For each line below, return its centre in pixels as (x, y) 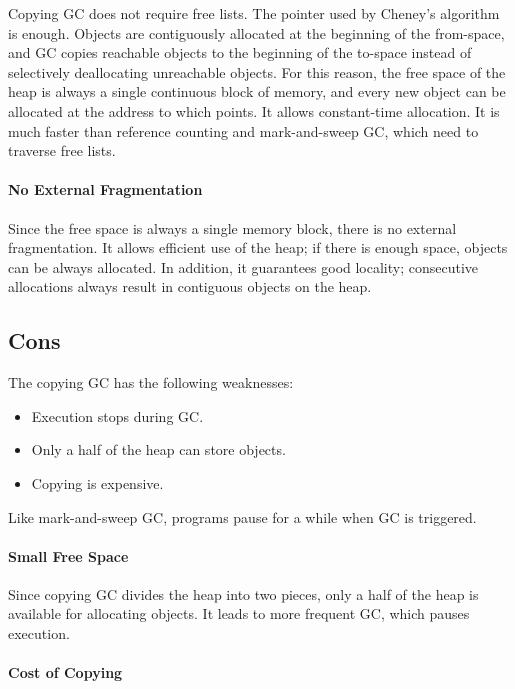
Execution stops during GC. (117, 415)
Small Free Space (68, 555)
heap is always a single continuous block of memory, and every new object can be (257, 91)
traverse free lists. (62, 150)
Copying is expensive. (97, 482)
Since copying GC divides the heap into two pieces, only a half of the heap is (243, 593)
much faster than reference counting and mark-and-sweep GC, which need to (243, 130)
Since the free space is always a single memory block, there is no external (232, 227)
